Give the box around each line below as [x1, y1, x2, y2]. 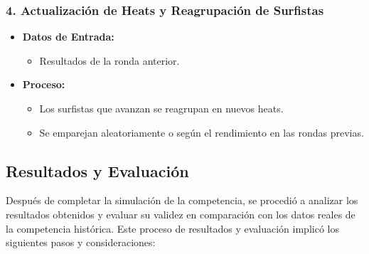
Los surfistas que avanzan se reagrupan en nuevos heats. [39, 101, 284, 115]
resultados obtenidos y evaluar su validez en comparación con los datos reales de [6, 206, 355, 221]
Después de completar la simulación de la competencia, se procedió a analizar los [6, 193, 358, 208]
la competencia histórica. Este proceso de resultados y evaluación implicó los [6, 221, 339, 236]
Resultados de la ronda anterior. [39, 53, 180, 68]
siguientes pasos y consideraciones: [6, 235, 156, 250]
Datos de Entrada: [22, 29, 114, 44]
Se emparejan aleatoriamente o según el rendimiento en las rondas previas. [39, 125, 364, 139]
